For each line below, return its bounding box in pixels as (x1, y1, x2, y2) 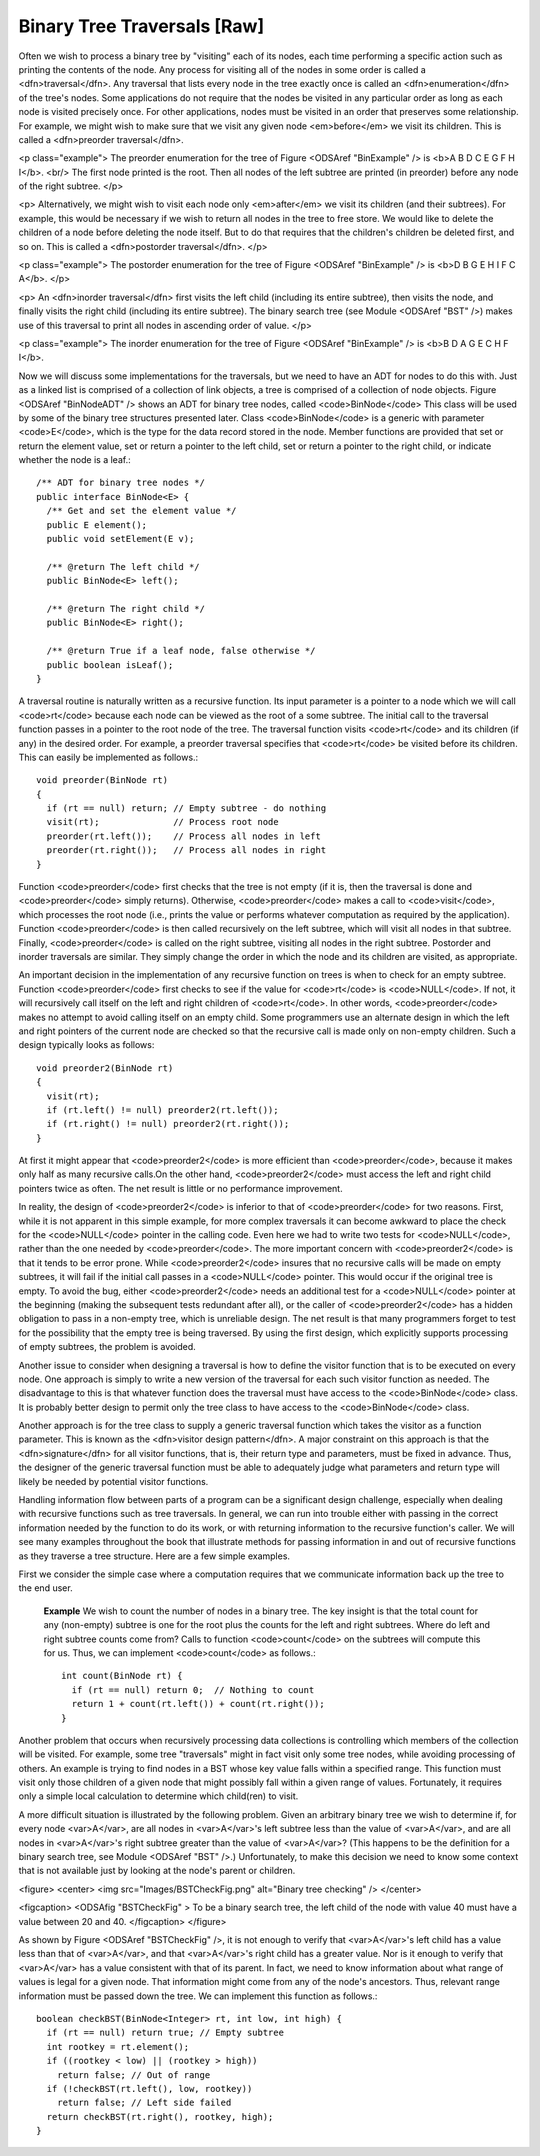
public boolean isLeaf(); (46, 659, 174, 670)
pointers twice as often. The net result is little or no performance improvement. (18, 1182, 344, 1194)
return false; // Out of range (56, 2069, 211, 2080)
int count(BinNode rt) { (61, 1670, 183, 1682)
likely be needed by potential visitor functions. (18, 1475, 209, 1487)
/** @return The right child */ (46, 603, 205, 614)
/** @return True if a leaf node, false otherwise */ (46, 645, 316, 657)
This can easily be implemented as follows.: (18, 751, 199, 763)
